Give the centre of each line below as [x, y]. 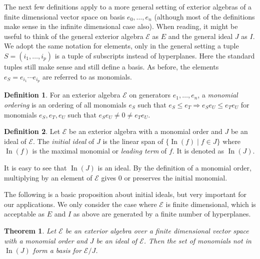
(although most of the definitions [204, 16]
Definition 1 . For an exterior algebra [62, 95]
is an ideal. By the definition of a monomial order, [174, 167]
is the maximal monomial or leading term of [99, 151]
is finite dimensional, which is [211, 204]
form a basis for [57, 250]
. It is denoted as [198, 151]
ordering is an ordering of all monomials [65, 105]
